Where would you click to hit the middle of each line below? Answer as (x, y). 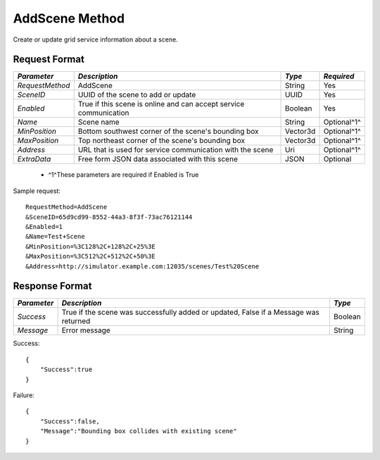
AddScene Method (69, 18)
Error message (86, 330)
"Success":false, (70, 421)
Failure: (24, 395)
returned (76, 321)
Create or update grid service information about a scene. (96, 39)
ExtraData (34, 159)
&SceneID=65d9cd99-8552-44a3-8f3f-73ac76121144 (109, 217)
